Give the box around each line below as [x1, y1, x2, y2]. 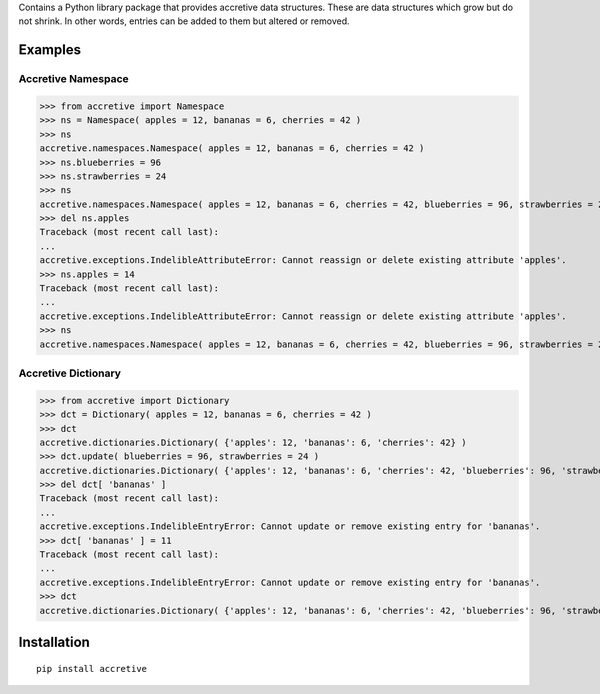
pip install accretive [36, 663, 148, 674]
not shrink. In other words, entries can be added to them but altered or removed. [18, 15, 350, 27]
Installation [18, 634, 90, 650]
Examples [18, 41, 82, 59]
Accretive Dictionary [18, 366, 122, 380]
